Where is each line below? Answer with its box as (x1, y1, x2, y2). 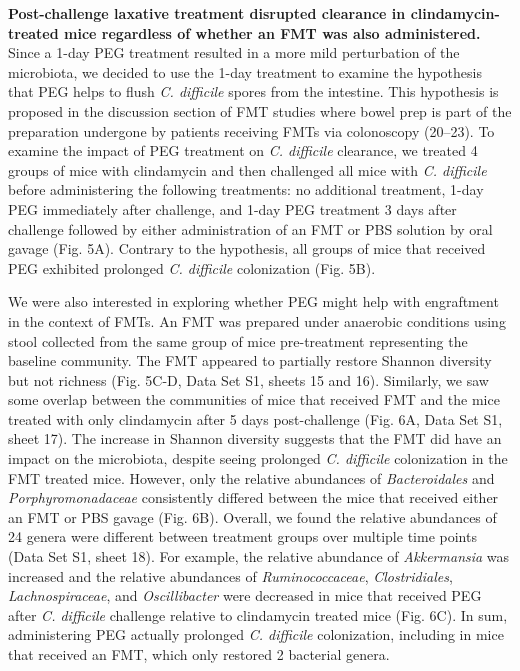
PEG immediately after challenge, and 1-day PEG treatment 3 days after (8, 198, 457, 219)
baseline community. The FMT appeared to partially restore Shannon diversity (8, 350, 492, 371)
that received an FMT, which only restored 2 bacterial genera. (8, 644, 390, 664)
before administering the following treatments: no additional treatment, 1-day (8, 179, 484, 200)
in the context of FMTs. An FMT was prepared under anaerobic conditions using (8, 310, 506, 331)
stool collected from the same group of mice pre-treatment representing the (8, 330, 468, 351)
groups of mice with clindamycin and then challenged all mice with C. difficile (8, 159, 487, 180)
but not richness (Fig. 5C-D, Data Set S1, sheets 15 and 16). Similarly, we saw (8, 369, 489, 390)
